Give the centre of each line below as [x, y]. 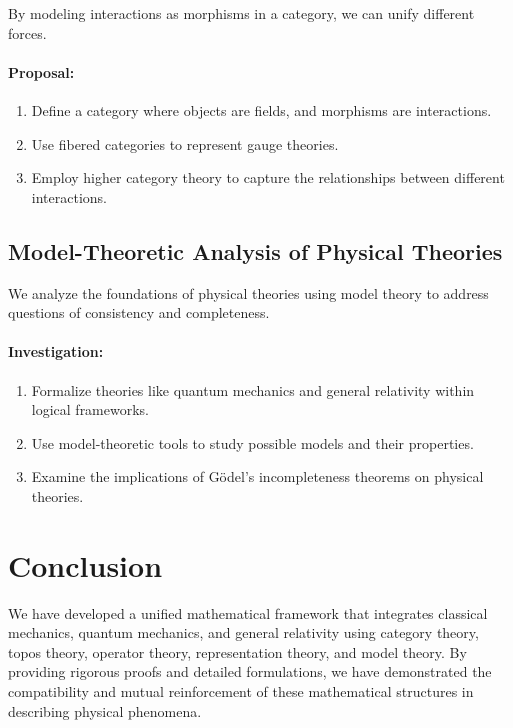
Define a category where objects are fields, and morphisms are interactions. [261, 109]
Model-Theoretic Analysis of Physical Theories [255, 250]
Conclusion [85, 564]
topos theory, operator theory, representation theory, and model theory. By [237, 651]
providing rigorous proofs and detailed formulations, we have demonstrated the [250, 671]
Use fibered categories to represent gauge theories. [185, 143]
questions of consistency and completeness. [139, 312]
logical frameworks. [90, 409]
